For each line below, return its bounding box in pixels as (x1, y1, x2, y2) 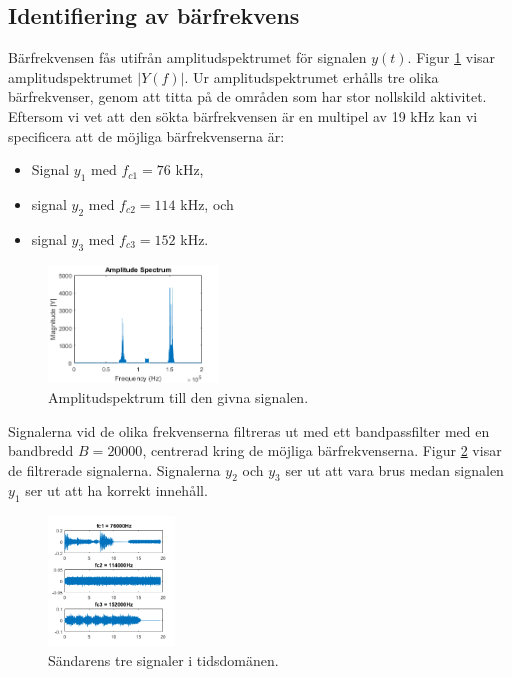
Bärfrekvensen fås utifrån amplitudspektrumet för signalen (8, 47, 367, 68)
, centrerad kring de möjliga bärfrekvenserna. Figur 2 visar (142, 440, 502, 461)
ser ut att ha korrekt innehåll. (25, 480, 208, 501)
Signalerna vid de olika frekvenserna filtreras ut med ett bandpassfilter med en (8, 420, 490, 441)
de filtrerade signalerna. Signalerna (8, 459, 221, 480)
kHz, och (180, 193, 234, 214)
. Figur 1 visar (407, 47, 496, 68)
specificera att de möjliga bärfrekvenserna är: (8, 125, 285, 146)
